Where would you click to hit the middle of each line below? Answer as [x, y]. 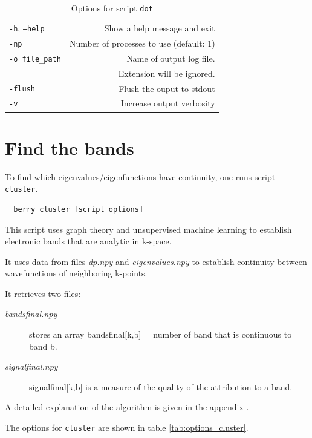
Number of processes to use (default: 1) [142, 43]
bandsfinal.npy [31, 314]
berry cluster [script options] [79, 209]
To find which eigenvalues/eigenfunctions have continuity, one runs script [140, 176]
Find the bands [70, 147]
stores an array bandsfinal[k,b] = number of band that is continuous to [161, 334]
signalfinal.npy [31, 366]
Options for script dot [112, 8]
